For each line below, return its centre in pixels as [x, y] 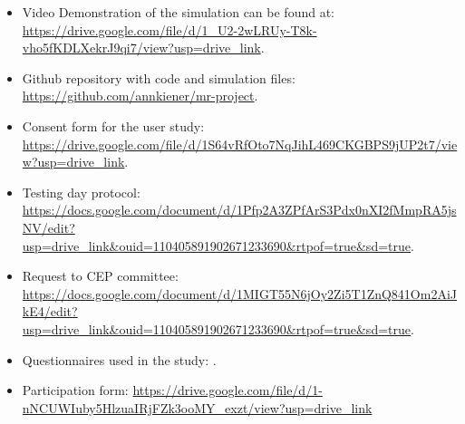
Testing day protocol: [81, 192]
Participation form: [75, 390]
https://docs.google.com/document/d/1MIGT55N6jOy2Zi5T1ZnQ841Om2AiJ [240, 293]
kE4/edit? [50, 311]
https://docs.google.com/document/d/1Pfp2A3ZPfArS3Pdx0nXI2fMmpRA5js [239, 210]
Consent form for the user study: [113, 125]
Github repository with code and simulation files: [159, 77]
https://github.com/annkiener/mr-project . [140, 96]
